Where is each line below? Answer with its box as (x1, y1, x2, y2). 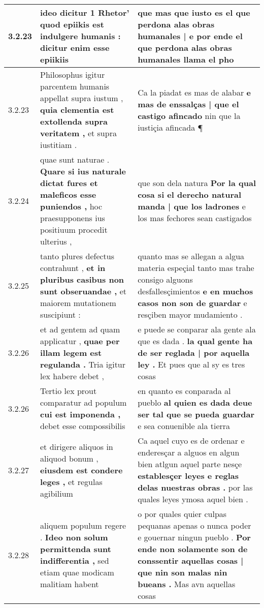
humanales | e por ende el (138, 30, 243, 42)
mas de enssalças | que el (138, 98, 239, 110)
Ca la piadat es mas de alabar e (138, 86, 251, 98)
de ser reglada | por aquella (138, 347, 250, 358)
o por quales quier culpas (138, 508, 227, 520)
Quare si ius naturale (40, 165, 126, 177)
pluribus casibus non (40, 273, 124, 285)
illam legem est (40, 347, 102, 358)
